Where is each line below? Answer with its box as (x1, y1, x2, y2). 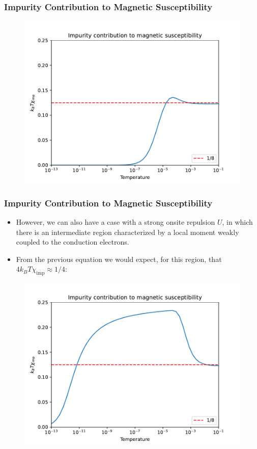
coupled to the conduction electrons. (16, 236, 129, 247)
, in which (222, 217, 253, 227)
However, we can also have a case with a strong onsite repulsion (16, 217, 215, 227)
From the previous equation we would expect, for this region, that (16, 253, 222, 264)
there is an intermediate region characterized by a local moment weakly (16, 226, 239, 237)
